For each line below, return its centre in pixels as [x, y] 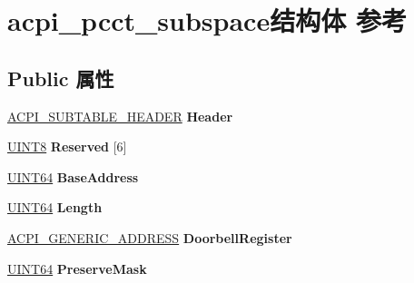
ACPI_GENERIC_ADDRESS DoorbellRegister [150, 237]
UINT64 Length [55, 207]
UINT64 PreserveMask [77, 268]
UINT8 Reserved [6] [67, 146]
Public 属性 [61, 78]
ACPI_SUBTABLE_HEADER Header [120, 116]
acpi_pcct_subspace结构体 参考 [207, 20]
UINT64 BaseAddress [73, 176]
